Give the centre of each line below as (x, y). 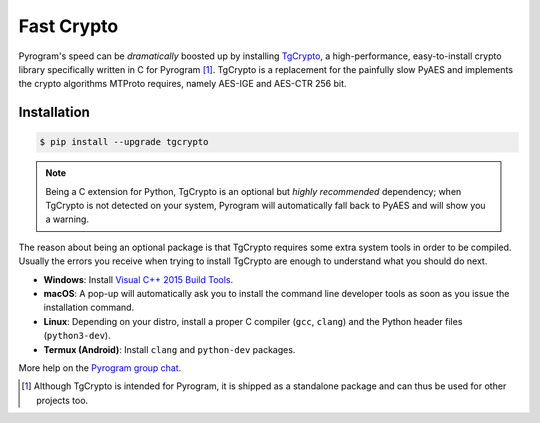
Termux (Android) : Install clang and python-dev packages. (169, 349)
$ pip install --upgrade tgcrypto (124, 142)
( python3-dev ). (77, 336)
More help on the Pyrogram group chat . (100, 368)
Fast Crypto (68, 26)
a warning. (67, 219)
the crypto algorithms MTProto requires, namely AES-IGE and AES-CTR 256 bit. (182, 84)
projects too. (62, 400)
